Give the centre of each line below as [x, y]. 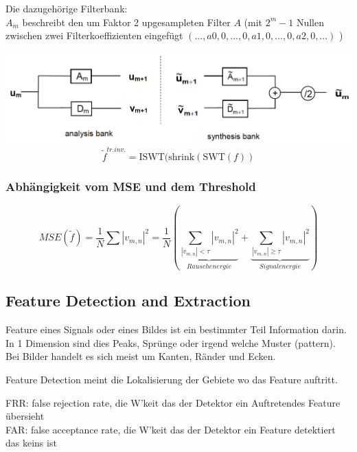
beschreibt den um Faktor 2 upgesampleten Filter [126, 22]
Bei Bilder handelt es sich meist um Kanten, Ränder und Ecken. [141, 356]
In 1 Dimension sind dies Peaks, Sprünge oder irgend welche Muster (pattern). [171, 342]
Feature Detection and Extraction [128, 301]
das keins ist [31, 443]
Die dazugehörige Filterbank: [67, 8]
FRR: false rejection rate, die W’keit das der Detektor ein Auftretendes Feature [173, 402]
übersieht [25, 416]
